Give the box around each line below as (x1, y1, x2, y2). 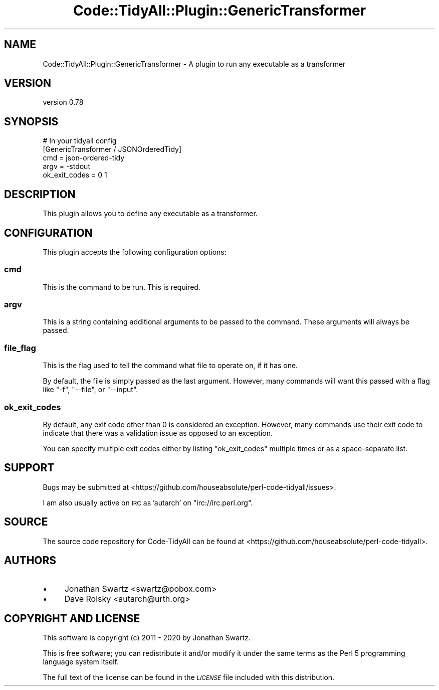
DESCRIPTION (4, 188, 76, 201)
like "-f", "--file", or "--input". (43, 385, 138, 394)
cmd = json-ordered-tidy (43, 153, 125, 162)
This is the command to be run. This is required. (43, 282, 200, 291)
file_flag (4, 342, 36, 353)
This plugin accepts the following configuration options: (43, 247, 227, 256)
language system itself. (43, 657, 119, 666)
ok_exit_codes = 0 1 (43, 170, 107, 180)
